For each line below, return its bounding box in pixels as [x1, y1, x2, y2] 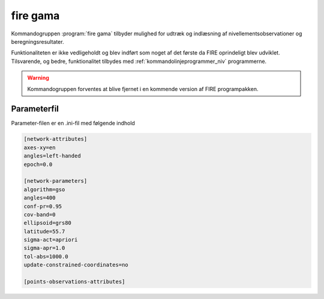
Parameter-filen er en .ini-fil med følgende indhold [11, 120, 135, 127]
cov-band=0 [23, 211, 56, 218]
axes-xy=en [23, 144, 56, 151]
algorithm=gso [23, 186, 65, 193]
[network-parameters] [23, 177, 88, 185]
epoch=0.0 [23, 161, 53, 168]
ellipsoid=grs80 [23, 219, 72, 226]
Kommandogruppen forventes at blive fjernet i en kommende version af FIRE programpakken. [27, 85, 259, 92]
